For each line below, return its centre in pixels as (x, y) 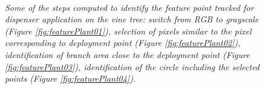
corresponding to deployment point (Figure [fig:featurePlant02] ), (123, 43)
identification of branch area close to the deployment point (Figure (127, 54)
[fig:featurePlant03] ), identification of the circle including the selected (132, 66)
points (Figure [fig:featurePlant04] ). (70, 78)
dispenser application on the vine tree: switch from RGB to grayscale (132, 19)
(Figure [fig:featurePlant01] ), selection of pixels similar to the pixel (128, 31)
